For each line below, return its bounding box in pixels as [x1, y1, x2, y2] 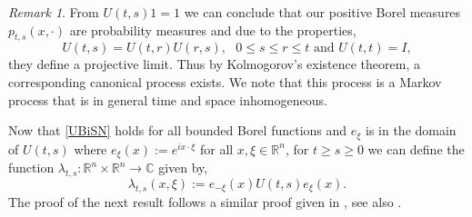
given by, [158, 158, 208, 177]
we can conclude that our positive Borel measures [184, 3, 461, 21]
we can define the [367, 139, 465, 158]
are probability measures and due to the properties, [69, 20, 357, 39]
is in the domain [366, 121, 457, 140]
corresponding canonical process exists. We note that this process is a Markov [8, 72, 442, 91]
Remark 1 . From [8, 3, 99, 21]
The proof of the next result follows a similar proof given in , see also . [8, 192, 402, 211]
